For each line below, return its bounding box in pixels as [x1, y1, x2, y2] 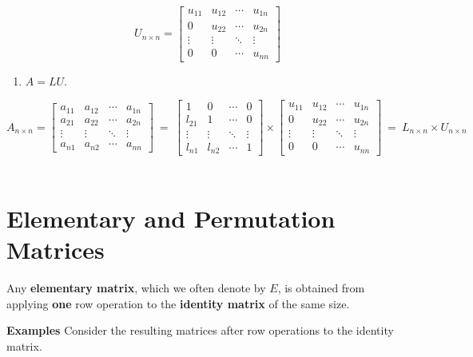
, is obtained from [277, 280, 365, 296]
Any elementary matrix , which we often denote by [6, 280, 266, 296]
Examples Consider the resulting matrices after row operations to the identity [6, 322, 394, 339]
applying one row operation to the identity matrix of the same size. [6, 295, 350, 311]
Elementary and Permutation [6, 201, 336, 234]
